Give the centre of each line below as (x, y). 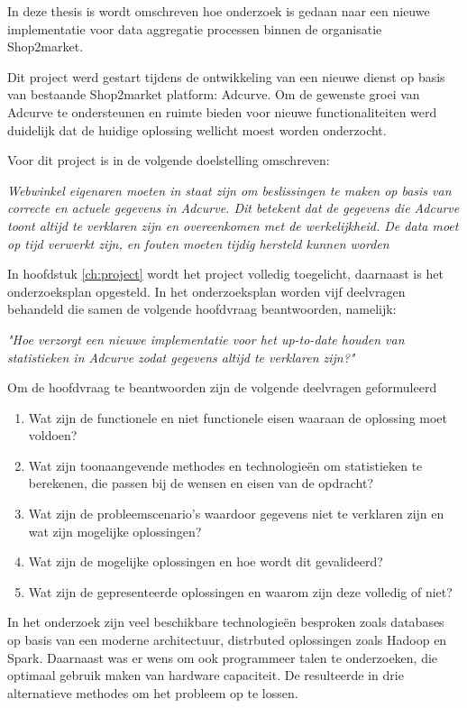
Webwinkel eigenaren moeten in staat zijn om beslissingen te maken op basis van (229, 190)
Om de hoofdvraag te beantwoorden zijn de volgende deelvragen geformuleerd (222, 387)
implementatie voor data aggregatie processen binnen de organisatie (195, 28)
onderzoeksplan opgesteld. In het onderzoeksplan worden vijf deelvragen (206, 291)
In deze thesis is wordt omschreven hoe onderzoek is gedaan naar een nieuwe (219, 11)
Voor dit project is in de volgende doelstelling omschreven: (169, 160)
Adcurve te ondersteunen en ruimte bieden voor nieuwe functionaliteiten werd (222, 111)
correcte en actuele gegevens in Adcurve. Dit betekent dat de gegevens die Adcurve (233, 208)
